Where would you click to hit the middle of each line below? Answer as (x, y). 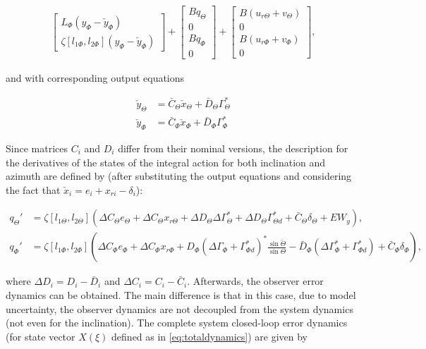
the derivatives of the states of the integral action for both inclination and (166, 162)
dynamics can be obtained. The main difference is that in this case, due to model (181, 295)
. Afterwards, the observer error (255, 281)
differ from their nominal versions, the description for (233, 148)
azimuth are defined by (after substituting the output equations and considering (179, 176)
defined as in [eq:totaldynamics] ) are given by (209, 336)
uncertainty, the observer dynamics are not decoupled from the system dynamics (179, 308)
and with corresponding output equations (95, 77)
